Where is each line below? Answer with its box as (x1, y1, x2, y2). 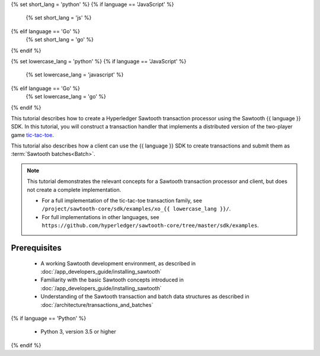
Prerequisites (11, 243, 62, 253)
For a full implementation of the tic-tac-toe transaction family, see (41, 197, 203, 204)
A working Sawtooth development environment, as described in (40, 259, 196, 267)
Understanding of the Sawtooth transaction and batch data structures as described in (40, 293, 249, 300)
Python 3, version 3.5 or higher (40, 328, 117, 335)
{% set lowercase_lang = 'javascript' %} (25, 71, 124, 78)
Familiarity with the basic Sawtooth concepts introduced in (40, 276, 184, 284)
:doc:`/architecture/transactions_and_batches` (40, 301, 153, 308)
